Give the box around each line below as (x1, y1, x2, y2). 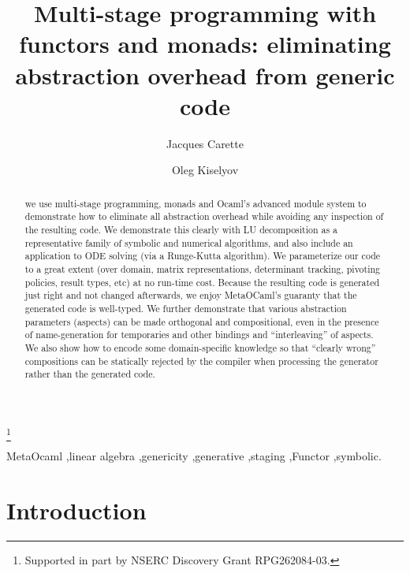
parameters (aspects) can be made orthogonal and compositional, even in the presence (24, 314, 379, 328)
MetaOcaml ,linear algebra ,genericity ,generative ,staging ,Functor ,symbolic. (6, 448, 382, 464)
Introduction (6, 493, 147, 526)
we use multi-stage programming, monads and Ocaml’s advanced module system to (24, 196, 367, 210)
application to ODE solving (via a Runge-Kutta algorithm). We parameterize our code (24, 249, 381, 262)
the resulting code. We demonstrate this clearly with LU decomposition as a (24, 222, 338, 236)
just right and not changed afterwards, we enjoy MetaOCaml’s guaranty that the (24, 288, 357, 302)
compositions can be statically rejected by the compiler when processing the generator (24, 354, 378, 367)
